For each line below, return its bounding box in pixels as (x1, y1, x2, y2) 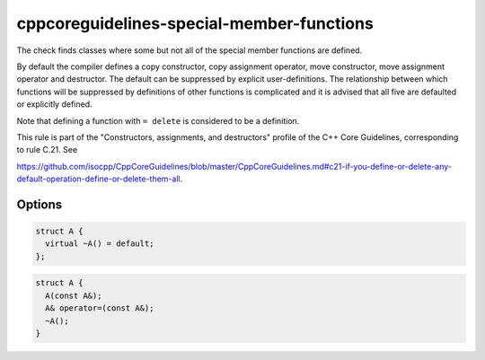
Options (16, 197, 63, 212)
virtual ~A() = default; (45, 239, 154, 249)
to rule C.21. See (16, 145, 78, 155)
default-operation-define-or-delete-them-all (16, 173, 181, 184)
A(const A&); (45, 290, 102, 301)
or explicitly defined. (16, 99, 93, 110)
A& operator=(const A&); (45, 303, 154, 313)
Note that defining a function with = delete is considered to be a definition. (16, 115, 300, 126)
